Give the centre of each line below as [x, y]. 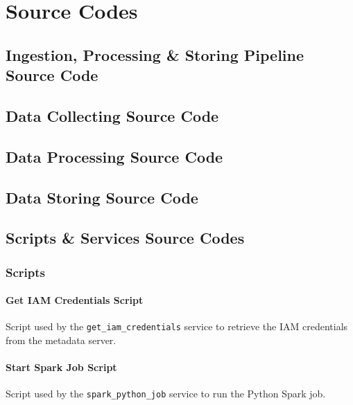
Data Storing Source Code [102, 197]
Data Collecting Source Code [112, 115]
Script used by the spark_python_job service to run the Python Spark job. [166, 394]
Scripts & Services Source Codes [125, 238]
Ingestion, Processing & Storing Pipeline [155, 54]
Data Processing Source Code [114, 156]
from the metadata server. [61, 340]
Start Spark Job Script [61, 367]
